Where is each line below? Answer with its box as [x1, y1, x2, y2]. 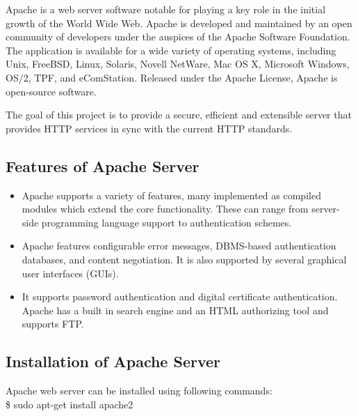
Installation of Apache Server [6, 350, 221, 372]
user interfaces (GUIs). [22, 265, 119, 280]
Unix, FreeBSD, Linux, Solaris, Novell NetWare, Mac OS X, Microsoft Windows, [6, 56, 350, 71]
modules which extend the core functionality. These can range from [22, 201, 309, 216]
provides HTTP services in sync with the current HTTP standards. [6, 121, 293, 135]
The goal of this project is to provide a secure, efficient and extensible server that [6, 107, 352, 122]
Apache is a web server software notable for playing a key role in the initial [6, 2, 326, 16]
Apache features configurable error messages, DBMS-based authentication [22, 238, 336, 253]
